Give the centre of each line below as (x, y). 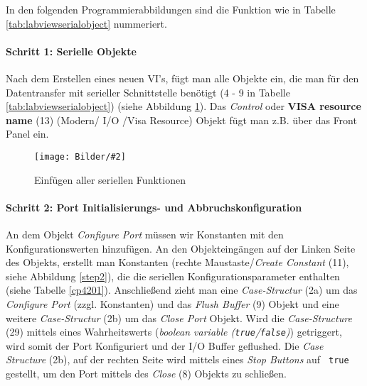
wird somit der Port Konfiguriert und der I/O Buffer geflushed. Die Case (165, 345)
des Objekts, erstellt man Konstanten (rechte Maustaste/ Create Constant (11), (177, 262)
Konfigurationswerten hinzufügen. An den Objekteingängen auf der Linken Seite (181, 248)
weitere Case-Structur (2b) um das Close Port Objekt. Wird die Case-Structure (179, 318)
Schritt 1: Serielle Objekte (71, 51)
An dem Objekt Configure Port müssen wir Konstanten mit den (145, 234)
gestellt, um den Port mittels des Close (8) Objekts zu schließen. (146, 374)
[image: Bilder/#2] (80, 156)
